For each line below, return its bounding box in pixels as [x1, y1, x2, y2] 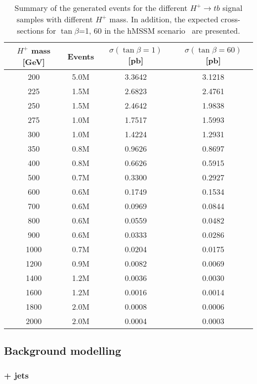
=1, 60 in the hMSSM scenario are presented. [79, 25, 240, 36]
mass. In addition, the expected [109, 13, 218, 25]
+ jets [4, 369, 29, 381]
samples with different [16, 13, 93, 25]
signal [222, 2, 243, 13]
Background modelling [4, 343, 122, 358]
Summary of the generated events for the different [14, 2, 188, 13]
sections [17, 25, 44, 36]
